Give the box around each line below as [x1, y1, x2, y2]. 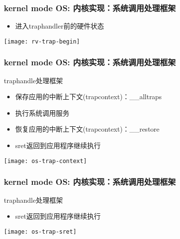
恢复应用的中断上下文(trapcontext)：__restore [15, 124, 160, 134]
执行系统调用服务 [15, 107, 69, 118]
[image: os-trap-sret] [4, 228, 77, 235]
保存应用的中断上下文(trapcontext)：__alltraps [15, 91, 162, 102]
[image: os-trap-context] [4, 157, 87, 164]
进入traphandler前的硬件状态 [15, 21, 104, 31]
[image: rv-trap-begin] [4, 38, 80, 45]
